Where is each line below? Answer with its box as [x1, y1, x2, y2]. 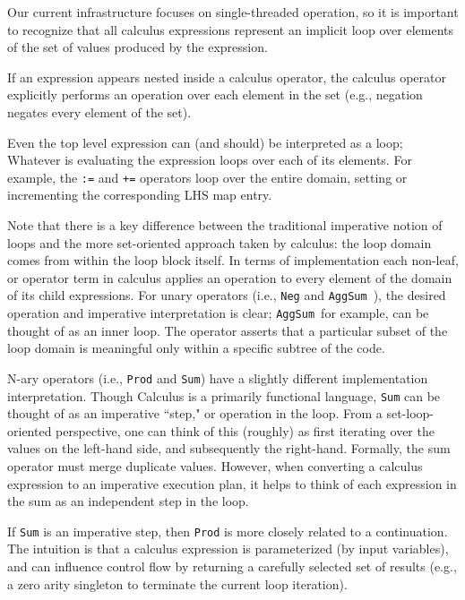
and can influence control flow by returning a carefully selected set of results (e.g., [7, 557, 457, 575]
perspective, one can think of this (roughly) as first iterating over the [56, 421, 435, 440]
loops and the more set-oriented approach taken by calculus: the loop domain [7, 233, 432, 252]
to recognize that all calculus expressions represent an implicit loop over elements [7, 20, 453, 39]
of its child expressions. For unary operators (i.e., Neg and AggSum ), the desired [7, 286, 446, 304]
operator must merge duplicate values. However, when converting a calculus [7, 456, 423, 475]
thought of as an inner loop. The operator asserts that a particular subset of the [7, 321, 448, 339]
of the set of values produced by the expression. [7, 38, 268, 56]
